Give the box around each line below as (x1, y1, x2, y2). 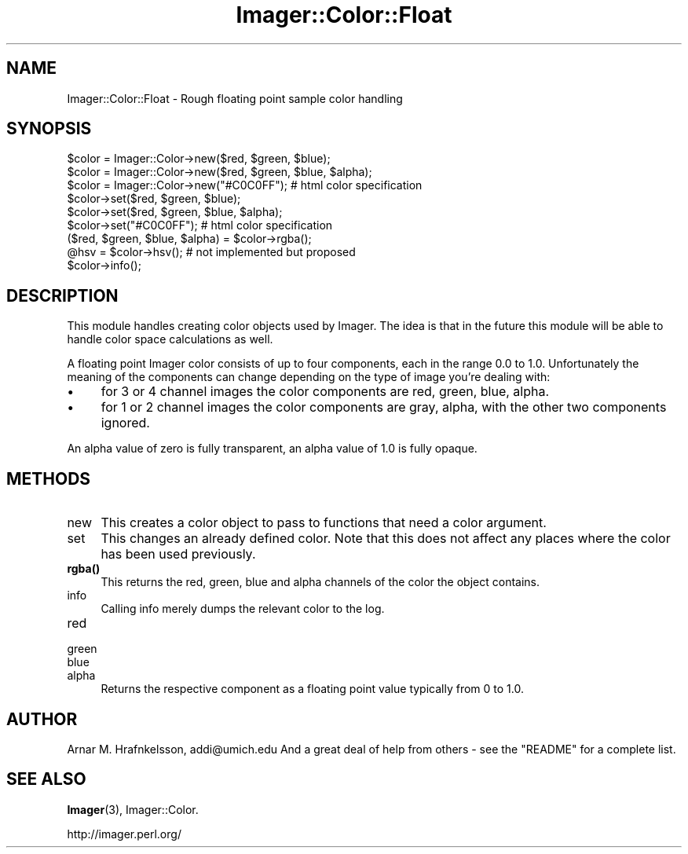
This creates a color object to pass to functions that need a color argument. (101, 515, 547, 531)
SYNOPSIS (6, 119, 92, 139)
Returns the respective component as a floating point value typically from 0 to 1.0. (101, 682, 524, 696)
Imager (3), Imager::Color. (67, 802, 199, 816)
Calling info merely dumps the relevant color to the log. (101, 602, 385, 616)
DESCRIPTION (6, 285, 119, 306)
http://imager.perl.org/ (67, 827, 181, 841)
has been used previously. (101, 546, 256, 563)
